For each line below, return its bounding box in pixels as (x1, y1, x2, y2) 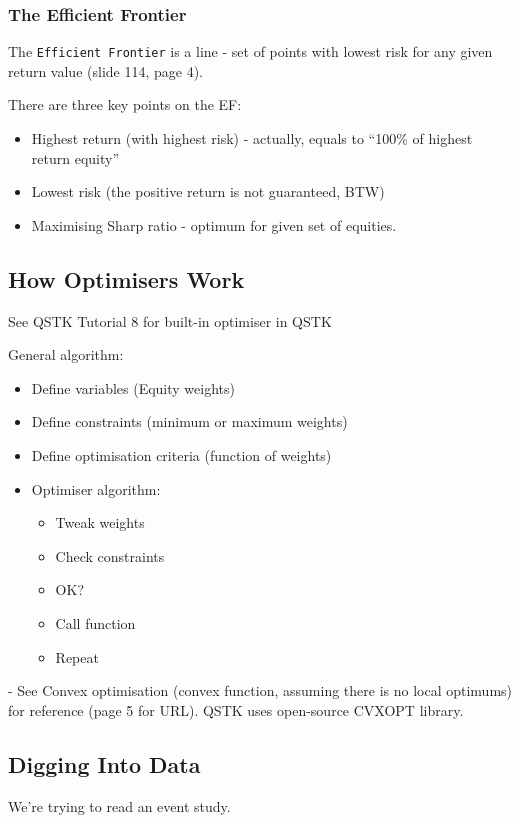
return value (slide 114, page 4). (8, 60, 203, 81)
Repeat (55, 646, 99, 667)
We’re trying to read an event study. (8, 795, 231, 816)
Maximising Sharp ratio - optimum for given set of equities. (31, 214, 397, 235)
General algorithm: (8, 344, 124, 365)
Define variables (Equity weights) (31, 377, 235, 398)
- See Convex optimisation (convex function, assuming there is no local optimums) (8, 680, 513, 701)
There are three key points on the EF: (8, 94, 242, 115)
